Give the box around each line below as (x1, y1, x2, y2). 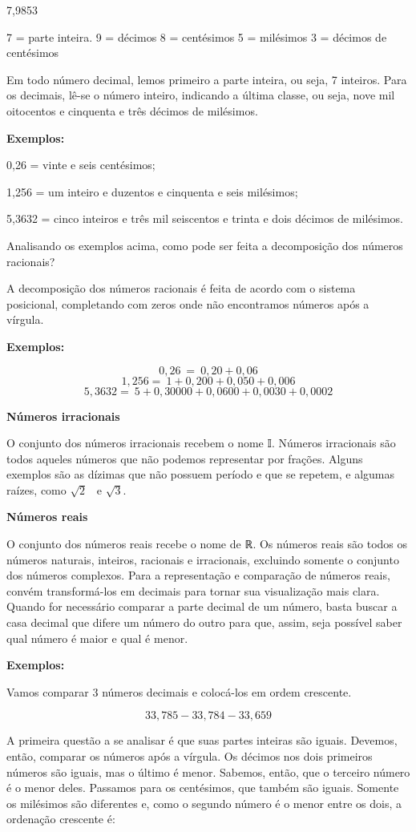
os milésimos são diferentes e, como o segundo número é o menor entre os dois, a (6, 794, 402, 811)
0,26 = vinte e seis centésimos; (6, 156, 155, 173)
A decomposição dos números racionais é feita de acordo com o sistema (6, 280, 356, 297)
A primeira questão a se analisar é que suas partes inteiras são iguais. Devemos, (6, 732, 398, 749)
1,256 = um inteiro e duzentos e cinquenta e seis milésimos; (6, 183, 298, 200)
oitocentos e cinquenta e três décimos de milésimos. (6, 102, 258, 119)
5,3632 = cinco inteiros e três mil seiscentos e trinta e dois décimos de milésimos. (6, 210, 403, 227)
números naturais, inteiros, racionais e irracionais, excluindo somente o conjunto (6, 551, 399, 567)
